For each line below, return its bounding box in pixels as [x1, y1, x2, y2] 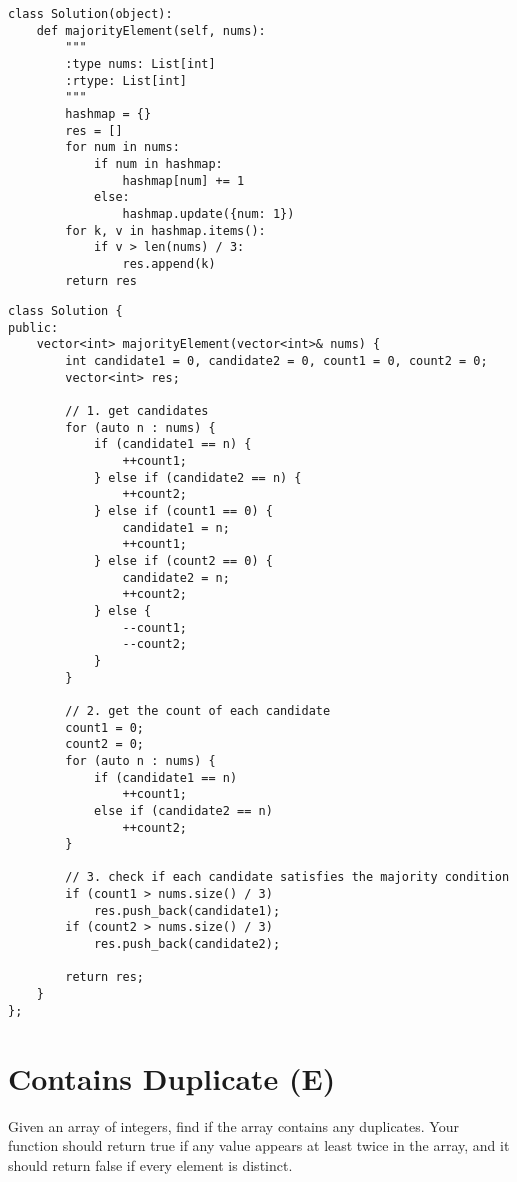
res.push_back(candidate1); [93, 903, 281, 918]
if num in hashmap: [93, 156, 223, 171]
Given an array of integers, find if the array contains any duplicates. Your [8, 1115, 459, 1136]
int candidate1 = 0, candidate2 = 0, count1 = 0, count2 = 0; [65, 354, 488, 369]
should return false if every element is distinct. [8, 1154, 293, 1175]
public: [8, 320, 59, 335]
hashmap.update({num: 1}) [122, 206, 295, 221]
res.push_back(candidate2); [93, 937, 281, 952]
